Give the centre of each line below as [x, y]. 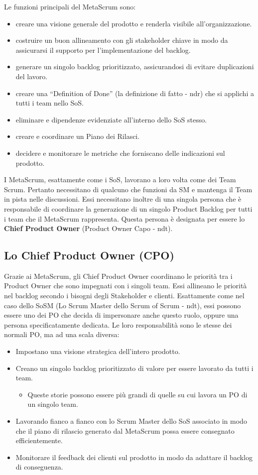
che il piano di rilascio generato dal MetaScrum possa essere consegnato [125, 430]
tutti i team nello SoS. [50, 103]
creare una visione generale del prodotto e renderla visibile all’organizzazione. [134, 23]
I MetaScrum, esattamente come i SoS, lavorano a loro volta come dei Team [120, 179]
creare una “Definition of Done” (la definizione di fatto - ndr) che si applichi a [135, 93]
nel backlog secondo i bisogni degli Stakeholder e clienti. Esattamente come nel [124, 296]
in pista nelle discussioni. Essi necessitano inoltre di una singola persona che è [123, 199]
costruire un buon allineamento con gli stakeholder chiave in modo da [122, 40]
